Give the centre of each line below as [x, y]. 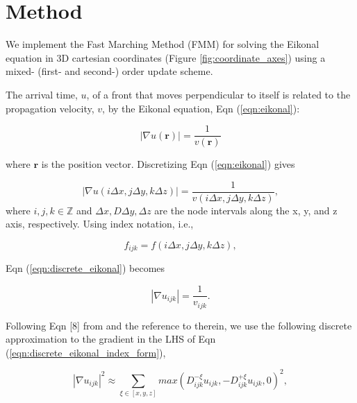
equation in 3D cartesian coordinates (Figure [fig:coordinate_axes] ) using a [166, 57]
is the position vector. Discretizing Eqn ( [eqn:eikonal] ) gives [168, 164]
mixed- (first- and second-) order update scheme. [109, 71]
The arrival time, [42, 94]
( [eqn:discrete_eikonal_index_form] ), [86, 352]
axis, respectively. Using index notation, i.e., [100, 224]
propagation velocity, [50, 108]
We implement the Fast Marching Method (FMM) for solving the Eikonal [163, 44]
